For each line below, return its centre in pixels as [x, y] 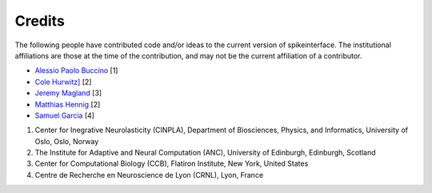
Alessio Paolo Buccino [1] [76, 70]
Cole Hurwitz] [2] [63, 82]
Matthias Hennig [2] [68, 104]
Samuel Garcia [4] [65, 115]
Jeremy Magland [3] [68, 93]
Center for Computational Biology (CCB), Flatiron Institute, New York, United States [172, 163]
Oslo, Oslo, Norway [67, 141]
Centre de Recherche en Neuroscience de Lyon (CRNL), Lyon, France [149, 175]
